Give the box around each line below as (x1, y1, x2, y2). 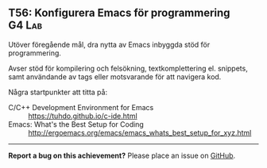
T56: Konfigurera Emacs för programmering (8, 6, 230, 20)
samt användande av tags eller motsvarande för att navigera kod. (8, 71, 222, 82)
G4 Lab (8, 19, 42, 32)
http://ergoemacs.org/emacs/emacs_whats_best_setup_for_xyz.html (28, 128, 252, 137)
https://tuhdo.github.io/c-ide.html (28, 111, 137, 120)
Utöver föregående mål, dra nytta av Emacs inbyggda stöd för (8, 40, 211, 49)
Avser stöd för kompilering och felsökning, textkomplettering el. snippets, (8, 63, 248, 73)
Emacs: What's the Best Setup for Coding (8, 119, 145, 129)
